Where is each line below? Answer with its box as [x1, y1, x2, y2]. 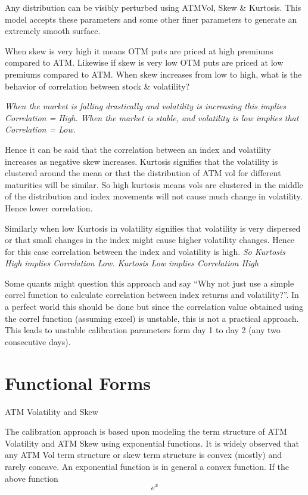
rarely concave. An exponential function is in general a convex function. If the [5, 460, 289, 472]
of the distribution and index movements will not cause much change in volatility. [5, 190, 303, 202]
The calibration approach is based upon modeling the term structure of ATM [5, 425, 287, 438]
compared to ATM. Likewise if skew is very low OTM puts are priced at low [5, 56, 284, 69]
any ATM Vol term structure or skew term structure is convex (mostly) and [5, 448, 282, 461]
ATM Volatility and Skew [5, 405, 98, 417]
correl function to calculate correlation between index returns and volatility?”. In [5, 288, 299, 301]
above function [5, 472, 58, 484]
